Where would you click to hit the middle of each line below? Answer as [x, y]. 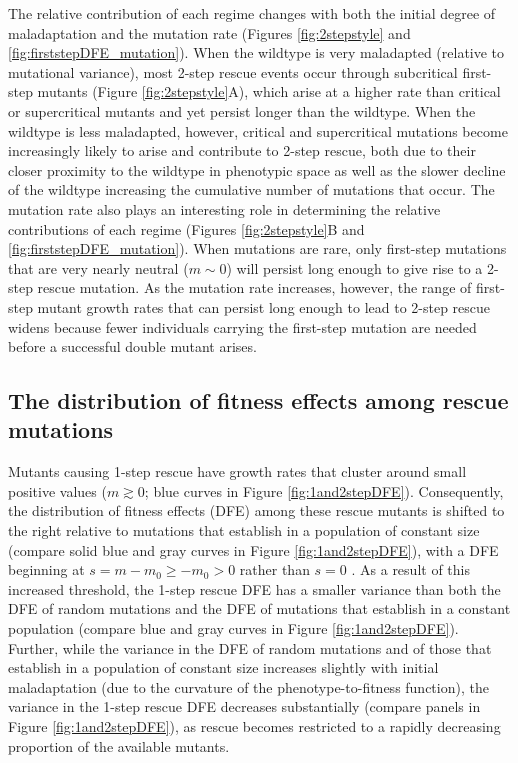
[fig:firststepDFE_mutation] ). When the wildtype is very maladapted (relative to [256, 52]
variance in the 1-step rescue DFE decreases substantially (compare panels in [244, 706]
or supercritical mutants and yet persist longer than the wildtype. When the [242, 110]
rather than [274, 569]
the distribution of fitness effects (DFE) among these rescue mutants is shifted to [256, 510]
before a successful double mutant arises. [132, 346]
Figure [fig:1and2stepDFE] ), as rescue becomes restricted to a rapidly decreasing [254, 726]
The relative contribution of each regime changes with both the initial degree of [252, 13]
